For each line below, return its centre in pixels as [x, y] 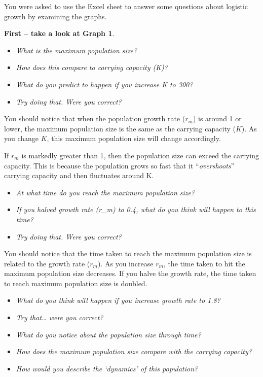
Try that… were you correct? [60, 317]
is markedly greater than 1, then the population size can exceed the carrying [140, 155]
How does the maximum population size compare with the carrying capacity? [134, 351]
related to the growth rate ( [47, 263]
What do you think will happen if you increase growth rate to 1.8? [118, 300]
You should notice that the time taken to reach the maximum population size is [128, 253]
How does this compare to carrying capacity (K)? [92, 67]
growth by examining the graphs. [55, 16]
